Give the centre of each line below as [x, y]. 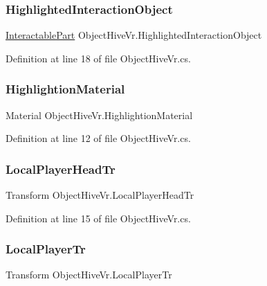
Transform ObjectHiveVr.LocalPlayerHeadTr [100, 195]
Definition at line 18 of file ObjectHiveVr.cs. [98, 58]
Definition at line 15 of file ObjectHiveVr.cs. [98, 218]
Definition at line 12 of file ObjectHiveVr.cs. [98, 138]
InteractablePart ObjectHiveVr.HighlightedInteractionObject [134, 35]
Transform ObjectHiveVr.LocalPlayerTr [89, 275]
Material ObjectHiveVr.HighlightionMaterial [99, 115]
